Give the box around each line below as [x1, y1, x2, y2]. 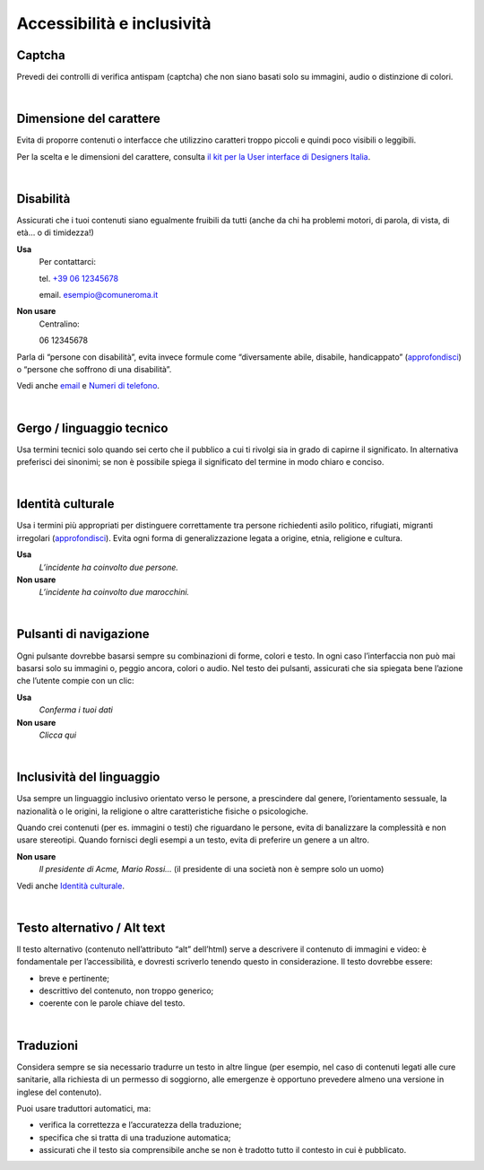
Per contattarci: [39, 257, 96, 267]
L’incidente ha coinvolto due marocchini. [39, 587, 190, 598]
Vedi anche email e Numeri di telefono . [16, 380, 160, 391]
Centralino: [39, 319, 80, 329]
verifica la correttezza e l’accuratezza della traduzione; [39, 1120, 242, 1131]
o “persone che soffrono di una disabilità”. [16, 363, 172, 374]
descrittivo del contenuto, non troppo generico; [39, 985, 214, 996]
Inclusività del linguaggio [16, 770, 160, 785]
